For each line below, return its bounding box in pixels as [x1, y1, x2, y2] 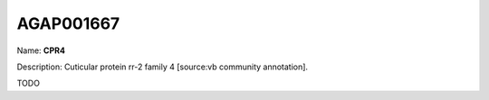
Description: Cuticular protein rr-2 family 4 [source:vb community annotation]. [16, 61, 308, 72]
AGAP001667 [16, 14, 120, 33]
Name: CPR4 [16, 45, 65, 56]
